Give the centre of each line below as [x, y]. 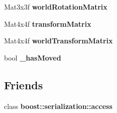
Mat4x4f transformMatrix [48, 23]
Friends [24, 84]
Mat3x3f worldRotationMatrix [56, 7]
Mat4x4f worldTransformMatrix [59, 41]
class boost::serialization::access [58, 106]
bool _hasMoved [33, 57]
